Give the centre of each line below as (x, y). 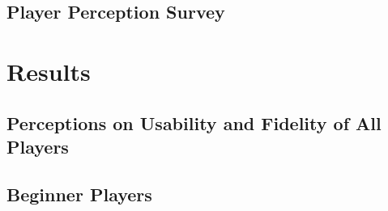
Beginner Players (79, 194)
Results (49, 71)
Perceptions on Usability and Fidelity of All (194, 122)
